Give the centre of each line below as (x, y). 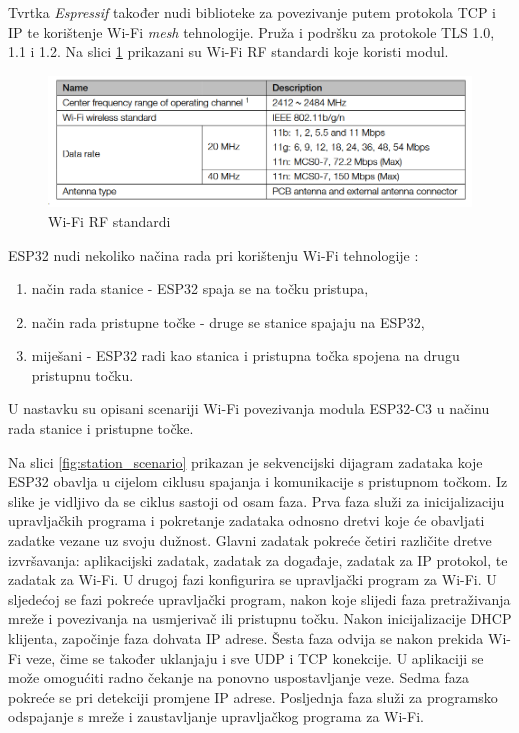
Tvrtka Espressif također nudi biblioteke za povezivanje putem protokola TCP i (252, 12)
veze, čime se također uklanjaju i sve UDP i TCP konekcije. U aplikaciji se (254, 657)
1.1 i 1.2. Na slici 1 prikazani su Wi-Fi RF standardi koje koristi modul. (228, 51)
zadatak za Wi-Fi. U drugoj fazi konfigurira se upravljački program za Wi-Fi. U (252, 579)
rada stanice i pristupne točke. (101, 428)
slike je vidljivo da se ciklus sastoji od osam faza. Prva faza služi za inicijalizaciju (256, 500)
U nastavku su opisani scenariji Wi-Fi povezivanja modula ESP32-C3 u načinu (249, 408)
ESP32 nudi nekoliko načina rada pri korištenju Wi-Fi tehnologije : (213, 254)
